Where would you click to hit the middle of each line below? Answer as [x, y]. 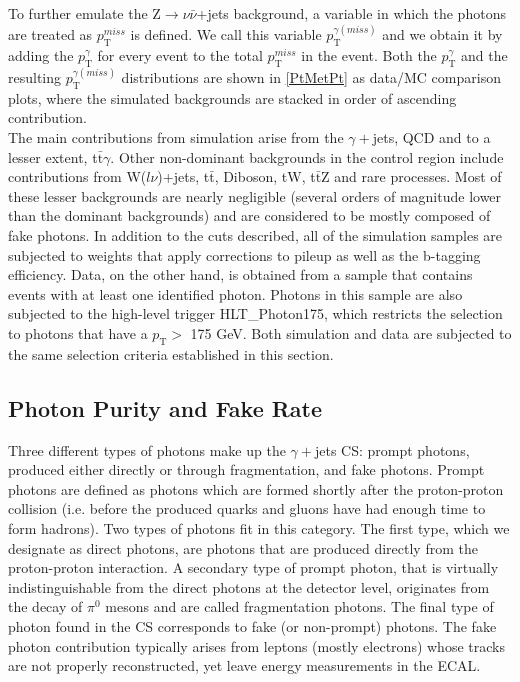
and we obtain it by [442, 34]
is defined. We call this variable [226, 34]
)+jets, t [183, 176]
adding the [41, 54]
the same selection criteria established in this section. [171, 353]
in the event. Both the [369, 54]
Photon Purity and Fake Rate [165, 407]
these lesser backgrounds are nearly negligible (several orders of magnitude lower [255, 195]
